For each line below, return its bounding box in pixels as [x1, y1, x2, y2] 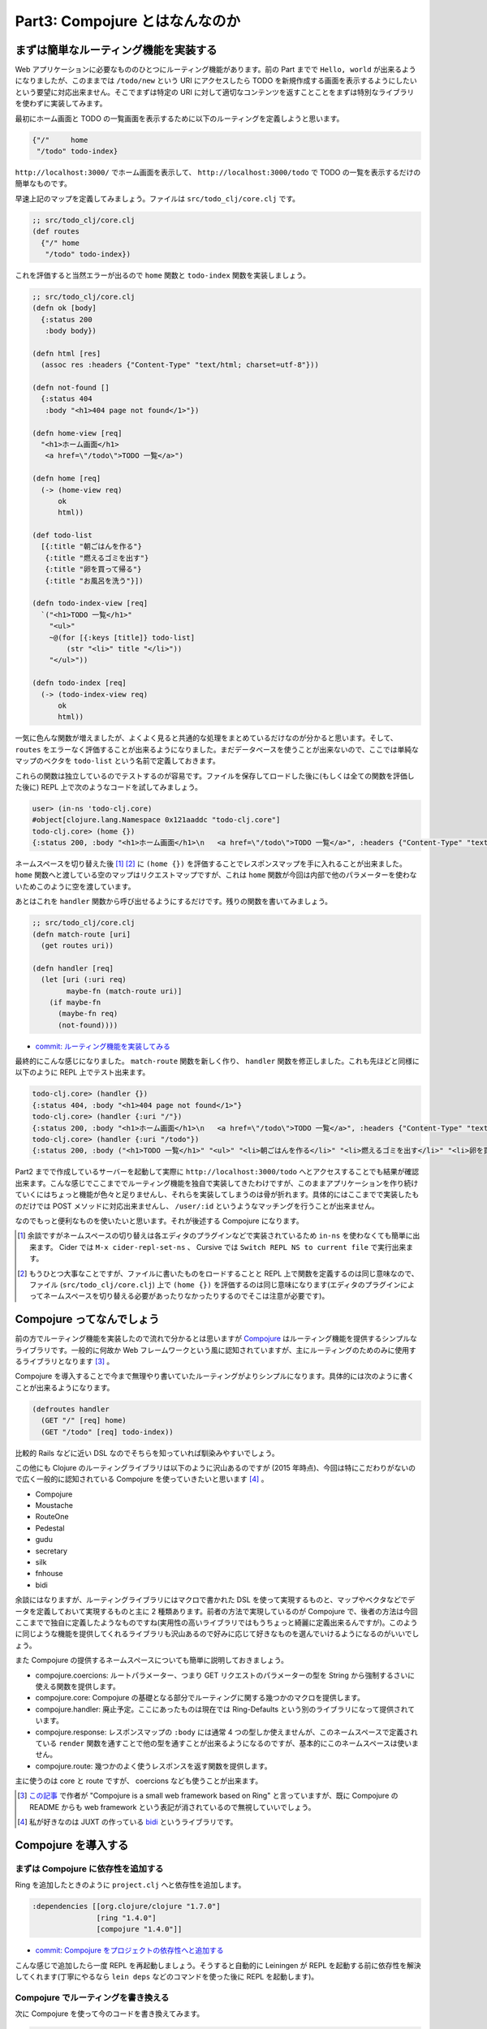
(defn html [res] [32, 349, 101, 358]
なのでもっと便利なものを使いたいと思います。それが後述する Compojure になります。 [15, 1216, 304, 1226]
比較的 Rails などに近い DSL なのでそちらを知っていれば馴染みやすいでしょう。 [15, 1448, 279, 1458]
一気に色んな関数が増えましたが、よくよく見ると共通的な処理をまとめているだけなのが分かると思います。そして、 [15, 733, 398, 743]
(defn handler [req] [32, 963, 114, 973]
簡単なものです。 [15, 179, 72, 188]
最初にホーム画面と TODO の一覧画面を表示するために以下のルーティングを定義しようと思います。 [15, 114, 344, 123]
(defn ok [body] [32, 304, 97, 312]
